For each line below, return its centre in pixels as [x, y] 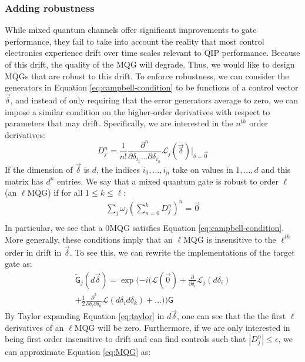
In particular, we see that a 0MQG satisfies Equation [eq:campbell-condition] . [145, 228]
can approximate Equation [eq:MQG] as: [78, 352]
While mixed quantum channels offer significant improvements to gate [131, 30]
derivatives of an [34, 327]
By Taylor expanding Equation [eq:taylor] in [85, 316]
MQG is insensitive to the [229, 239]
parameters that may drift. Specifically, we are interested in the [119, 123]
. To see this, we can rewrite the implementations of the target [182, 252]
